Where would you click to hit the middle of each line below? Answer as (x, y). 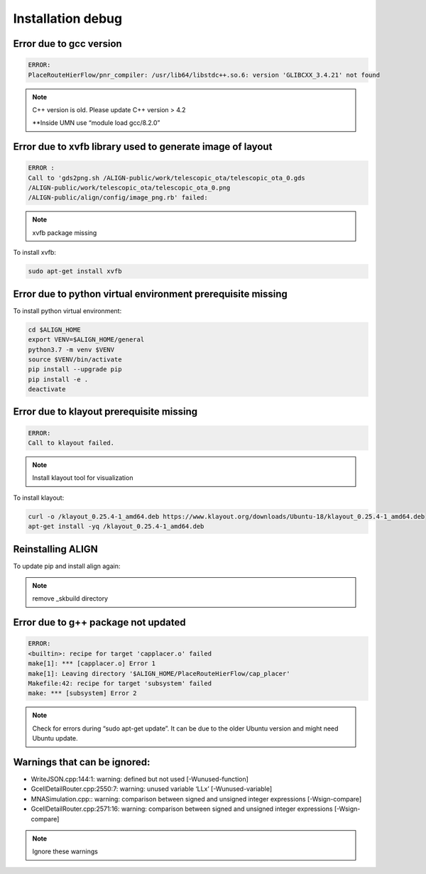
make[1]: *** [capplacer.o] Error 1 (92, 663)
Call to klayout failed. (71, 443)
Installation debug (68, 18)
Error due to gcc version (67, 44)
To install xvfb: (35, 253)
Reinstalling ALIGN (56, 549)
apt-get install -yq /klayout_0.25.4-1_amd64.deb (116, 526)
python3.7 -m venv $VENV (71, 349)
